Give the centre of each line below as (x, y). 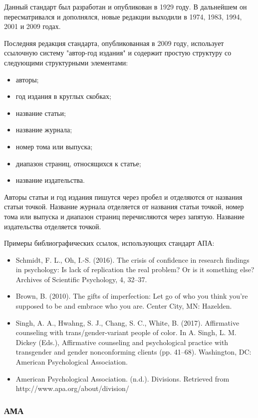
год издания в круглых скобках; (63, 96)
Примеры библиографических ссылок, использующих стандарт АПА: (109, 243)
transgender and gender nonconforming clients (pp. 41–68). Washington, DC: (133, 352)
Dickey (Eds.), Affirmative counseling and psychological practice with (122, 342)
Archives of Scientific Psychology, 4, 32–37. (81, 279)
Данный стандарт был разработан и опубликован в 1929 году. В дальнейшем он (126, 6)
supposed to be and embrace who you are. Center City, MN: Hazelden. (124, 306)
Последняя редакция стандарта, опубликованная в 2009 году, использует (114, 43)
